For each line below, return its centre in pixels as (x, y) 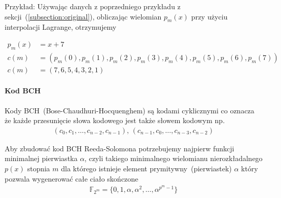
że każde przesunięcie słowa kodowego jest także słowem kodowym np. (115, 120)
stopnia (39, 169)
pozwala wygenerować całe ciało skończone (72, 178)
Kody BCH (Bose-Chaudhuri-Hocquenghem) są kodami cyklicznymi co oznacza (129, 110)
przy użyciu (209, 16)
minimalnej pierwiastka (41, 158)
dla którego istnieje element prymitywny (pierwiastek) (146, 169)
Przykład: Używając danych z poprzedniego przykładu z (93, 6)
